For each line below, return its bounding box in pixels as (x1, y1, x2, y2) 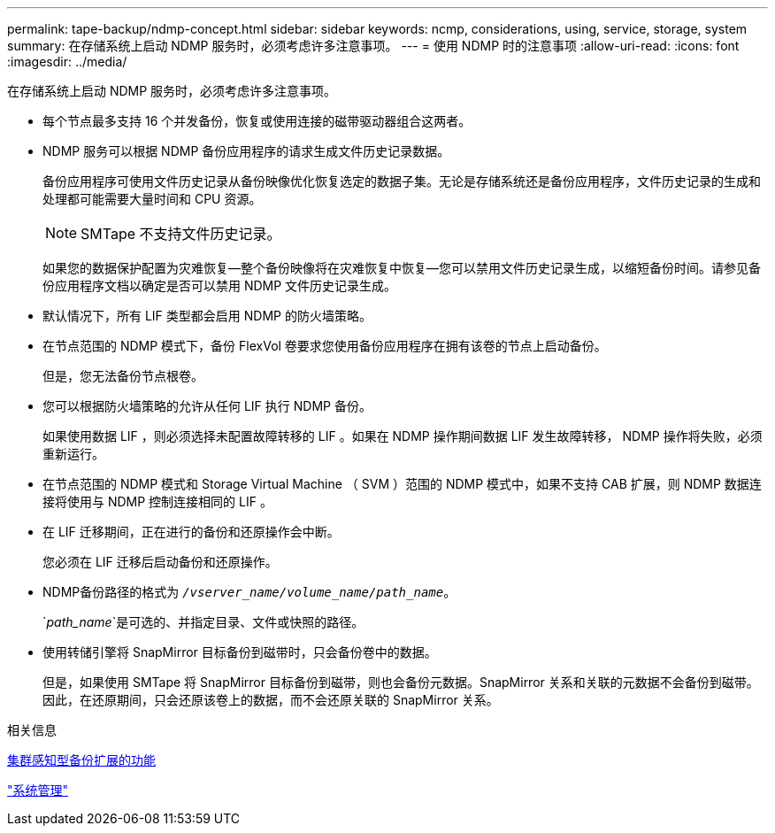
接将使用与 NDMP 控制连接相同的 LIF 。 (42, 494, 272, 509)
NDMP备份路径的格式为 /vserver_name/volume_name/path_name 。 (42, 584, 457, 599)
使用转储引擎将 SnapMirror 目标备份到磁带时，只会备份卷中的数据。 (42, 644, 437, 659)
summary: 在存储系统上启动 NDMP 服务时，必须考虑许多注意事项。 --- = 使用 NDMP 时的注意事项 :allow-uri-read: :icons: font (7, 38, 740, 53)
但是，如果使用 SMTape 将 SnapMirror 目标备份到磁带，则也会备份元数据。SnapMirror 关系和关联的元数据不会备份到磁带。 (42, 675, 759, 690)
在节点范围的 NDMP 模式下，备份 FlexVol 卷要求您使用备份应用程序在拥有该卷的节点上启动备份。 (42, 338, 607, 353)
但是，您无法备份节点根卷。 (42, 368, 203, 383)
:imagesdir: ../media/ (7, 54, 127, 69)
